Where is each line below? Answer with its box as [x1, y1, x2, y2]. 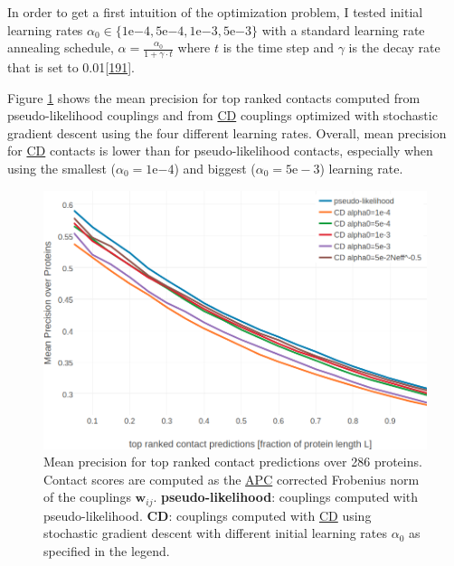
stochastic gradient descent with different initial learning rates [43, 524, 388, 542]
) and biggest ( [174, 158, 256, 177]
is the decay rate [348, 38, 440, 57]
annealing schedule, [7, 38, 114, 57]
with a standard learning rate [261, 20, 425, 39]
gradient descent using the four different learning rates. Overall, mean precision [7, 123, 447, 142]
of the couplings [43, 487, 131, 506]
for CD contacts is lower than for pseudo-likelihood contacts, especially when [7, 141, 433, 160]
